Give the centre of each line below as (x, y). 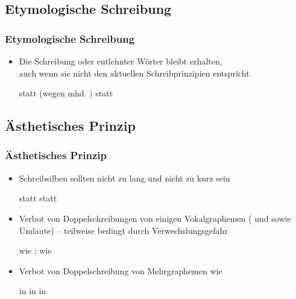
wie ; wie (35, 250)
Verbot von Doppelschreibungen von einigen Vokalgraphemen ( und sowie (155, 218)
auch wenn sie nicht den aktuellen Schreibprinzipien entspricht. (135, 73)
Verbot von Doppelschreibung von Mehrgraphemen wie (121, 270)
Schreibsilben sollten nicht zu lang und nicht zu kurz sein (124, 178)
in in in (33, 291)
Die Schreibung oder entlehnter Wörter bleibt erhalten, (121, 61)
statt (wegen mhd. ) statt (66, 93)
